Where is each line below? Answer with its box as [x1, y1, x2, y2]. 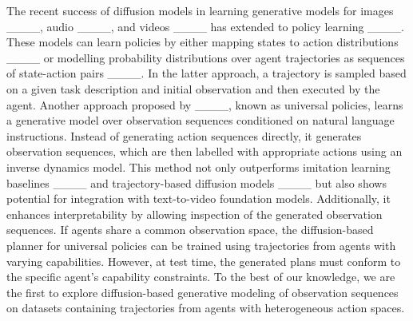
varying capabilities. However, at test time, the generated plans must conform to [6, 252, 401, 269]
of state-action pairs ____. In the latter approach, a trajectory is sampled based [6, 65, 407, 81]
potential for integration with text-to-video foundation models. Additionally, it [6, 190, 391, 207]
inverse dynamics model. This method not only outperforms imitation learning [6, 158, 391, 175]
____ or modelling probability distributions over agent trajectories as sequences [6, 49, 405, 65]
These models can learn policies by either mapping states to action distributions [6, 34, 399, 50]
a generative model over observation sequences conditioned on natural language [6, 112, 395, 129]
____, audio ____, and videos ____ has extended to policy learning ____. [6, 18, 404, 34]
